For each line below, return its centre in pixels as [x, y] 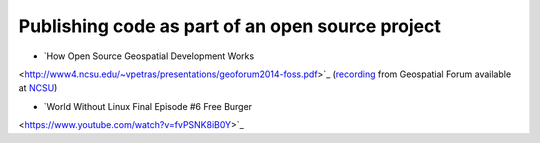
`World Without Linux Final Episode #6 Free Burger [148, 106]
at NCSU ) [38, 88]
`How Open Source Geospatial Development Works [149, 56]
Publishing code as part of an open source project [230, 26]
